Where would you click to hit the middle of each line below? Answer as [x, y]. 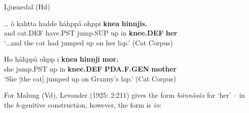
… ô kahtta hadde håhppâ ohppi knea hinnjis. [76, 23]
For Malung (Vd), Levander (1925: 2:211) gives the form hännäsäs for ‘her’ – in [124, 95]
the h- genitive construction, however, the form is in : [83, 104]
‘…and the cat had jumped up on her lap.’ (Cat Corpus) [89, 42]
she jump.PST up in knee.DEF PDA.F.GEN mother [90, 68]
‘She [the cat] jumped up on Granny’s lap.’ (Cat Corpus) [90, 78]
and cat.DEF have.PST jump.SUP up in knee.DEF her [91, 33]
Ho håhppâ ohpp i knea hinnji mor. [61, 59]
